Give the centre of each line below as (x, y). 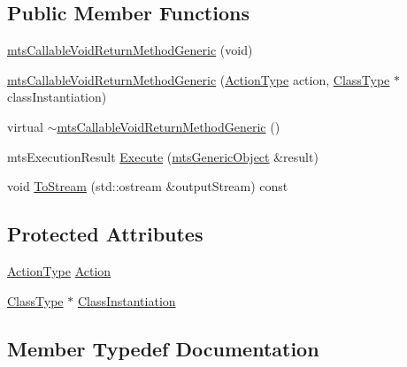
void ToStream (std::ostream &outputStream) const (148, 186)
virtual (25, 126)
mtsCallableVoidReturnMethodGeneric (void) (130, 50)
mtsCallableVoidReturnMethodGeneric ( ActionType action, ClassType (199, 79)
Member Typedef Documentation (163, 348)
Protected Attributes (105, 234)
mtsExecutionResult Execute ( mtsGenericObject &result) (163, 156)
